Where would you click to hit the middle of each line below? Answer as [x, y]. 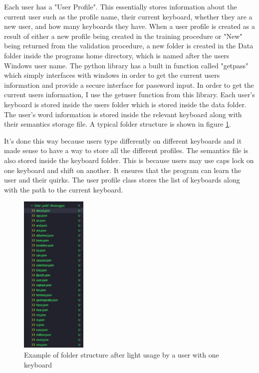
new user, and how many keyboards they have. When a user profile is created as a [129, 26]
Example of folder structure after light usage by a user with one [122, 355]
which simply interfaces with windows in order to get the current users [112, 75]
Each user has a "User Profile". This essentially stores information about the [121, 6]
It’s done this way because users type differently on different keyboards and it [123, 140]
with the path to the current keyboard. [64, 189]
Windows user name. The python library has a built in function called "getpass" [126, 65]
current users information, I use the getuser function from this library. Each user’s [129, 94]
